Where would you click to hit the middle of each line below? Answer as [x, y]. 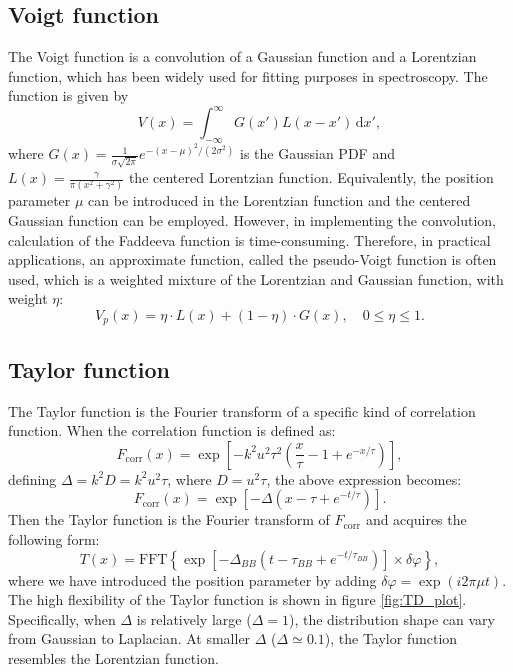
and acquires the [416, 519]
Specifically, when [62, 618]
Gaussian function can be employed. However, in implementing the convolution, [252, 219]
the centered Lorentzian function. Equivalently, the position [311, 177]
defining [32, 478]
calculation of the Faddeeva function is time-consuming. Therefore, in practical [249, 239]
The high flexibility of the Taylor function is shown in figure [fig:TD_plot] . [237, 599]
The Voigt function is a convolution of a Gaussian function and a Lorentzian [242, 56]
